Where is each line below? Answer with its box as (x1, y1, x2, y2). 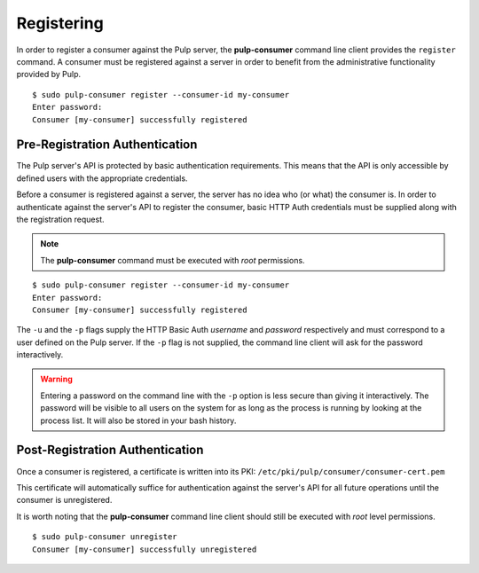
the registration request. (16, 214, 106, 224)
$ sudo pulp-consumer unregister (32, 532, 177, 542)
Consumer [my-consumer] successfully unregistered (32, 544, 257, 554)
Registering (16, 13, 104, 33)
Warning (40, 373, 73, 385)
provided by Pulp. (16, 69, 82, 80)
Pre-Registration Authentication (16, 137, 198, 153)
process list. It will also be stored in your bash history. (40, 415, 237, 426)
